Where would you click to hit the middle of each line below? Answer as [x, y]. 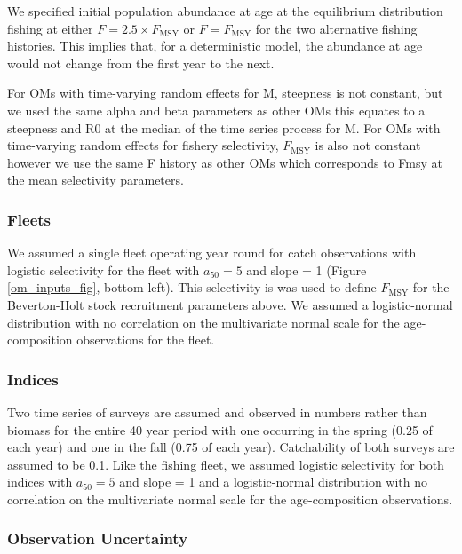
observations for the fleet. [146, 340]
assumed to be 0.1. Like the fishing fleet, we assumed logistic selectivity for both [226, 464]
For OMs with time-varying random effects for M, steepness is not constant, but [225, 93]
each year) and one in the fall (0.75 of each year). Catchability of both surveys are [231, 447]
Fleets [29, 219]
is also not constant [368, 145]
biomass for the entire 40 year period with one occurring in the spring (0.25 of [220, 429]
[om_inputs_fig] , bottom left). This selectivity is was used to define [192, 287]
